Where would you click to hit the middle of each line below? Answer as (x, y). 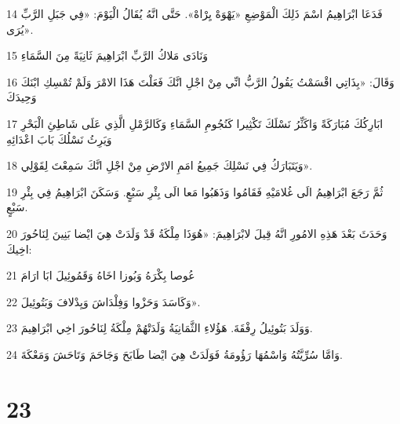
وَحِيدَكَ (22, 97)
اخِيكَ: (19, 249)
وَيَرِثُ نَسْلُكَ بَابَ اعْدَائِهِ (59, 139)
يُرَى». (20, 29)
